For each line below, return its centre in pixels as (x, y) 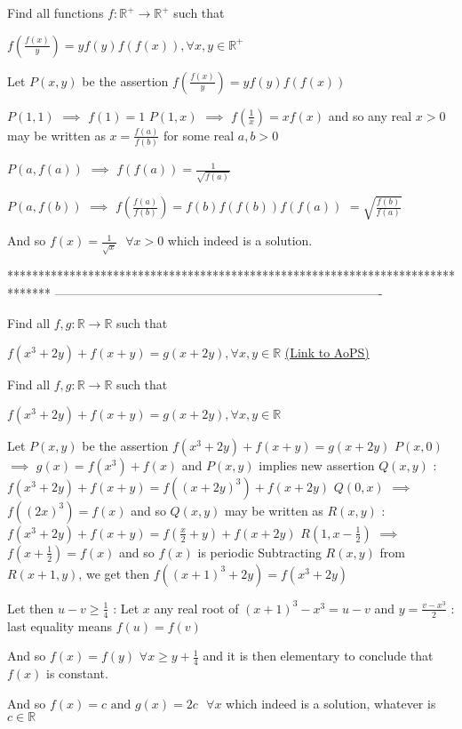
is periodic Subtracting (259, 552)
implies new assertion (317, 465)
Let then (31, 608)
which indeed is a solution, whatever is (331, 703)
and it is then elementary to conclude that (318, 656)
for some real (199, 135)
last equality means (60, 625)
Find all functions (56, 12)
